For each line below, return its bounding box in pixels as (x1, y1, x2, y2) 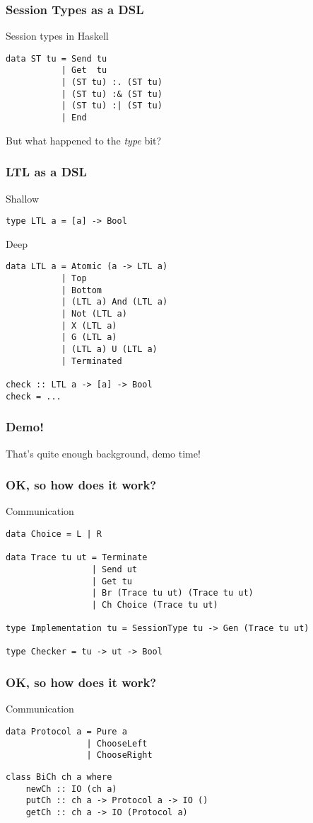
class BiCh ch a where (6, 771, 112, 782)
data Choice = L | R (6, 528, 102, 539)
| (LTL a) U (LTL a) (61, 344, 158, 354)
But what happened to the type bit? (6, 132, 162, 147)
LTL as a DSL (6, 163, 87, 181)
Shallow (6, 191, 40, 205)
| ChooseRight (86, 750, 153, 761)
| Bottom (61, 285, 102, 295)
